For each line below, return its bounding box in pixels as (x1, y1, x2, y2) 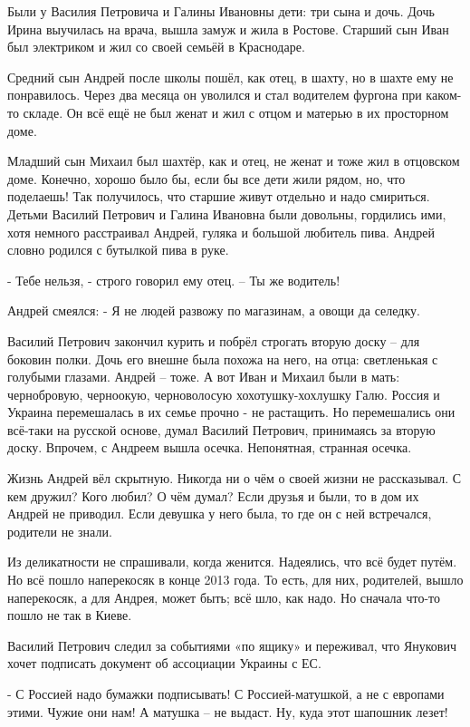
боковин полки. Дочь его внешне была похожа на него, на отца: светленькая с (7, 349, 438, 368)
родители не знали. (7, 521, 112, 540)
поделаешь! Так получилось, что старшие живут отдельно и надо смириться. (7, 187, 430, 206)
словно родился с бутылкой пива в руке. (7, 240, 229, 259)
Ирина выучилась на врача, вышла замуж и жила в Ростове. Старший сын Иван (7, 19, 449, 38)
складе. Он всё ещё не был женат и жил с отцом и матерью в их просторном (23, 102, 449, 121)
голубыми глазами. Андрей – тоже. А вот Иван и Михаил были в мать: (7, 367, 400, 386)
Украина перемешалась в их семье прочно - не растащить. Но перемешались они (7, 402, 456, 422)
